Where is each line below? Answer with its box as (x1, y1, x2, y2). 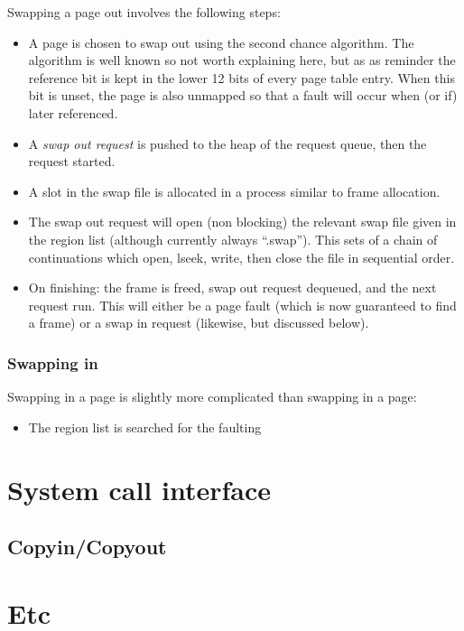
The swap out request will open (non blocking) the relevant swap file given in (28, 212, 457, 231)
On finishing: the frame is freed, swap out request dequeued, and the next (28, 278, 437, 297)
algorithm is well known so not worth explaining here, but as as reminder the (28, 51, 456, 70)
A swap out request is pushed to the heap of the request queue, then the (28, 134, 427, 153)
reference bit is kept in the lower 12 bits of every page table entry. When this (28, 68, 455, 87)
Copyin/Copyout (7, 533, 167, 561)
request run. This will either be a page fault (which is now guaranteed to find (28, 295, 457, 314)
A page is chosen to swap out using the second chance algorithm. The (28, 32, 414, 51)
